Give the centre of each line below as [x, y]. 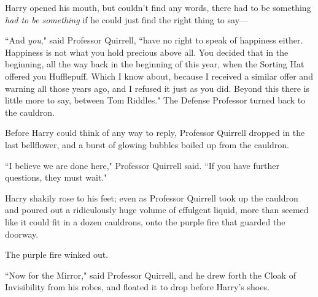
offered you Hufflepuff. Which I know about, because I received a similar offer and [159, 76]
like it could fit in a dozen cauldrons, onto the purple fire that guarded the [145, 221]
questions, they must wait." [56, 177]
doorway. [22, 234]
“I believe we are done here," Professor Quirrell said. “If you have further [142, 165]
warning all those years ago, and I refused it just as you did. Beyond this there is [157, 88]
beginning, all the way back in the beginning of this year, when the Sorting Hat [155, 64]
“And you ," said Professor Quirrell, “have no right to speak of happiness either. [154, 40]
